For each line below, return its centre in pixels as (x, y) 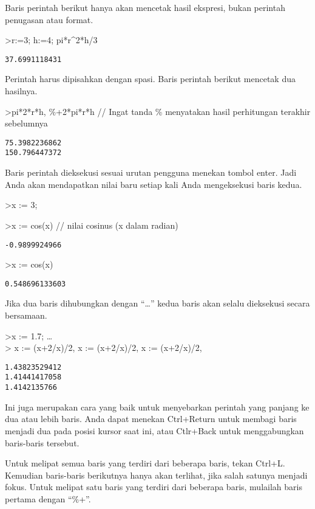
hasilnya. (21, 91)
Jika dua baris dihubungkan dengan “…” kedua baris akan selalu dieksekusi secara (157, 303)
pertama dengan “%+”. (48, 498)
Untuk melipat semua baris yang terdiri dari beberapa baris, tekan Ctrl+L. (145, 463)
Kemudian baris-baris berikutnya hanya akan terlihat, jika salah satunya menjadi (156, 475)
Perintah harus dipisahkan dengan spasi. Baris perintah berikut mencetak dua (150, 79)
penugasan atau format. (49, 19)
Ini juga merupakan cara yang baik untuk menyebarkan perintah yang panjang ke (157, 407)
